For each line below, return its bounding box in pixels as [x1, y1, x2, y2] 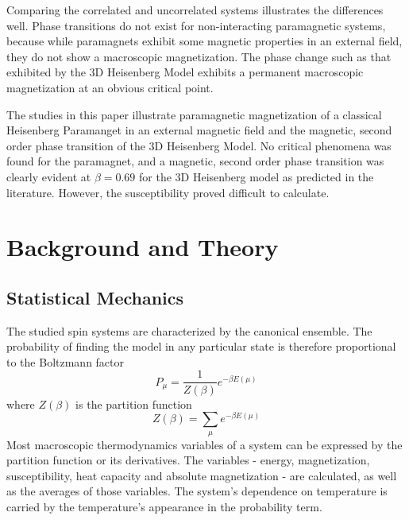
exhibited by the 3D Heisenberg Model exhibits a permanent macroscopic [6, 64, 364, 80]
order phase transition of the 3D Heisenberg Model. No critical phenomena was [6, 137, 392, 153]
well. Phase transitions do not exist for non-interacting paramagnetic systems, [6, 17, 386, 33]
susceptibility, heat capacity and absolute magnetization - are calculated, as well [6, 467, 397, 483]
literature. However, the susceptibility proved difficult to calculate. [6, 184, 330, 200]
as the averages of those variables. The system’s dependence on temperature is [6, 483, 388, 499]
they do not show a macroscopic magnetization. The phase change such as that [6, 48, 392, 64]
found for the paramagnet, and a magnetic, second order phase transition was [6, 153, 384, 169]
